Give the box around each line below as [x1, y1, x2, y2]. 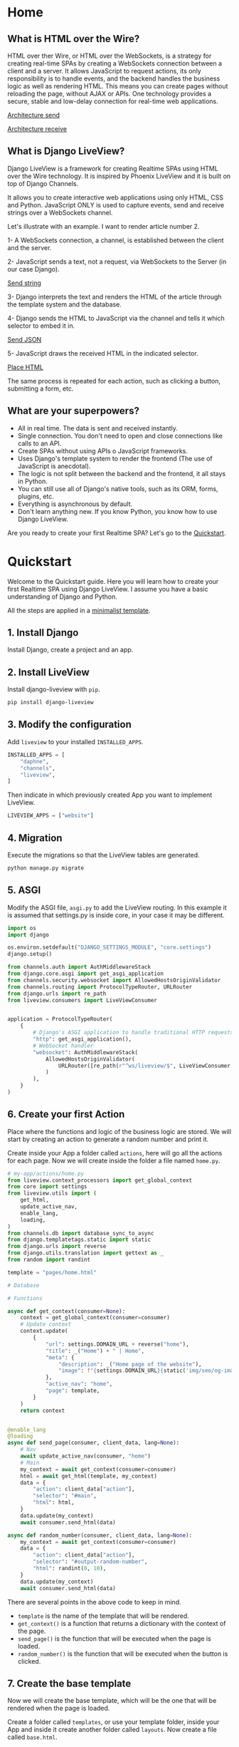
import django [7, 931, 50, 938]
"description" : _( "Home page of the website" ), [58, 1361, 202, 1368]
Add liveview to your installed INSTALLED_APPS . [7, 737, 144, 746]
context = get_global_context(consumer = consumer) [20, 1314, 171, 1321]
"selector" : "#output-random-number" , [33, 1558, 148, 1565]
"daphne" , [20, 758, 50, 765]
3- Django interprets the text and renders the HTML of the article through [7, 292, 222, 301]
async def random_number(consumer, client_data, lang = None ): [7, 1532, 193, 1539]
